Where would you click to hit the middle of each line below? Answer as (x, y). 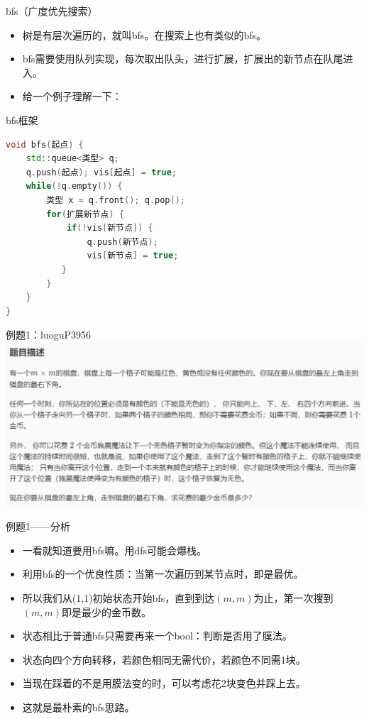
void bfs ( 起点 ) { (45, 144)
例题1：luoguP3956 (48, 335)
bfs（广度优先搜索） (52, 11)
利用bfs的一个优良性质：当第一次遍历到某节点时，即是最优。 (163, 574)
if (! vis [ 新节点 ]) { (110, 228)
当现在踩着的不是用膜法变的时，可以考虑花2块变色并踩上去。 (164, 683)
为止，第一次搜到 (293, 598)
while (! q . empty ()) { (74, 186)
